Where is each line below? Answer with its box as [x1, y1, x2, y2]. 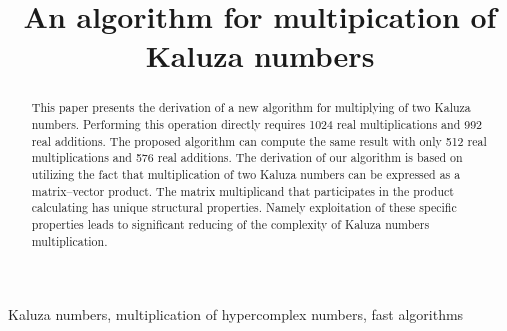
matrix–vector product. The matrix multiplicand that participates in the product [31, 182, 454, 199]
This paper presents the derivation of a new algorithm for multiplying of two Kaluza [31, 99, 471, 116]
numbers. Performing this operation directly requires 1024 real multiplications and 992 [31, 116, 483, 133]
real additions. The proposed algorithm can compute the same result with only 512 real [31, 132, 487, 149]
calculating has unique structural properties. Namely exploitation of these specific [31, 199, 457, 216]
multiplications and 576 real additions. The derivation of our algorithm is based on [31, 149, 463, 166]
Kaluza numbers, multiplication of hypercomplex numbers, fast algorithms [8, 304, 464, 325]
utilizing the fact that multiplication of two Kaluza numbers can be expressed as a [31, 165, 461, 182]
